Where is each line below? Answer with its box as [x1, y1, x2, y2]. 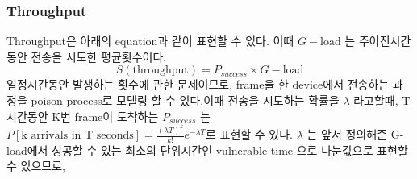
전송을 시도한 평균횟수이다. [31, 48, 167, 65]
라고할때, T [353, 92, 411, 108]
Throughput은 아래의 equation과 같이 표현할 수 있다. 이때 [6, 32, 294, 49]
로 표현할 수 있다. [205, 126, 293, 143]
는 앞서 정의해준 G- [306, 126, 404, 143]
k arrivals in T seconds [21, 130, 134, 142]
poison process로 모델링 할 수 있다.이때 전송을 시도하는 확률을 [31, 92, 340, 108]
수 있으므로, [6, 157, 65, 174]
